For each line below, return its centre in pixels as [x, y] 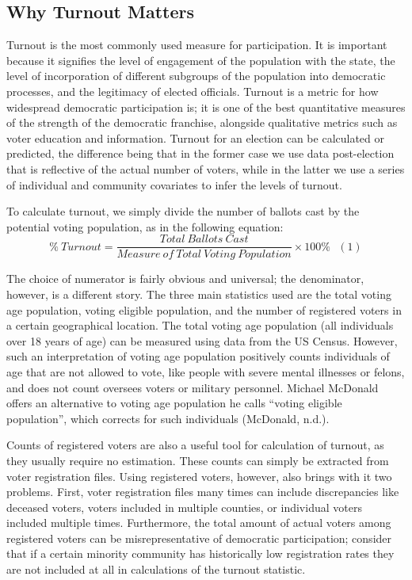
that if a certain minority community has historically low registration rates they [200, 553]
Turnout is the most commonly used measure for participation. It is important [197, 45]
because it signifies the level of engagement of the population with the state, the [201, 60]
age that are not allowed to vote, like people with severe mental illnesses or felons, [206, 371]
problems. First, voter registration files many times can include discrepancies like [203, 492]
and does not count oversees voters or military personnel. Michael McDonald [193, 387]
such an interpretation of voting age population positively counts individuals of [198, 356]
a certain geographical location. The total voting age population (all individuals [200, 325]
